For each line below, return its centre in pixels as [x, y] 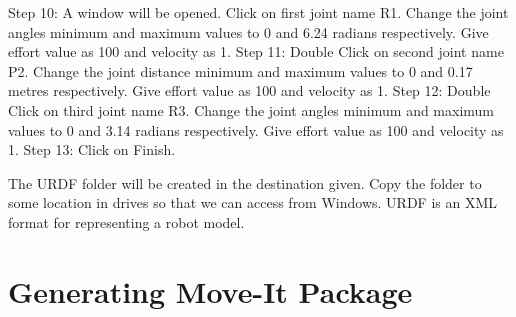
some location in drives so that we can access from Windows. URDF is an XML [252, 202]
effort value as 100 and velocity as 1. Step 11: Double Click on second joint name [256, 51]
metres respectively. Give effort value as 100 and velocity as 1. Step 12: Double [249, 90]
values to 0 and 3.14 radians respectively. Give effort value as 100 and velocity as [256, 129]
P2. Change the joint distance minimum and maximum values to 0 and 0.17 [240, 70]
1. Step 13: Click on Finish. [92, 149]
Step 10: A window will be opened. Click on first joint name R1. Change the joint [258, 12]
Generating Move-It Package [210, 290]
